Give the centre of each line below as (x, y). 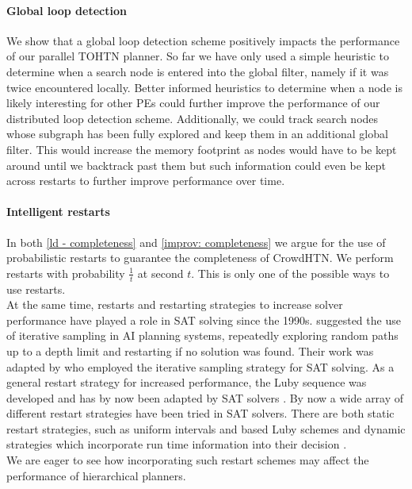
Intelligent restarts (58, 212)
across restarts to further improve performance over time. (146, 181)
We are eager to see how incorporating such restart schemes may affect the (188, 460)
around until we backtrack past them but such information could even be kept (196, 165)
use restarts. (36, 289)
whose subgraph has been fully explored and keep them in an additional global (197, 134)
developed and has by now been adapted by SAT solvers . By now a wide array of (205, 397)
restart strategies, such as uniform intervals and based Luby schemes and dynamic (206, 428)
